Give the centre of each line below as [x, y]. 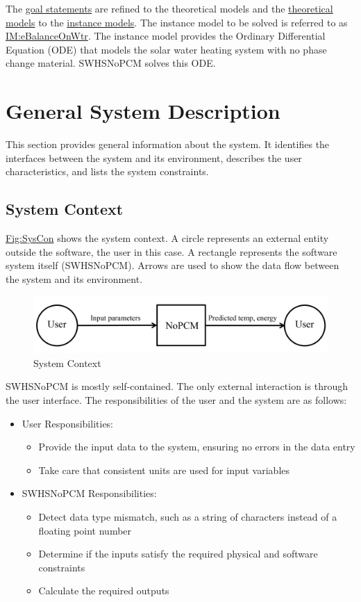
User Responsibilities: [68, 423]
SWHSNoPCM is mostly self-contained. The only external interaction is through [177, 386]
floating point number [85, 530]
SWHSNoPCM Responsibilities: [89, 493]
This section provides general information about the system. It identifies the [168, 144]
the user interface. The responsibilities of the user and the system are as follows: [176, 400]
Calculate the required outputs [104, 591]
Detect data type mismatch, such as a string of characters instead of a [188, 517]
